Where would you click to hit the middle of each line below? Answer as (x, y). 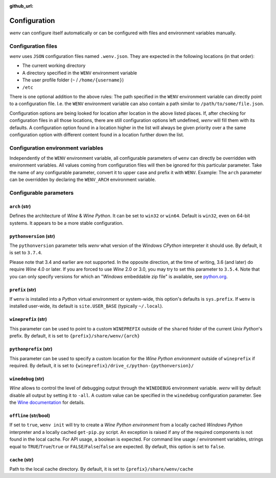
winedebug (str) (27, 379)
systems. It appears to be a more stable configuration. (66, 223)
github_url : (21, 6)
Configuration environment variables (56, 148)
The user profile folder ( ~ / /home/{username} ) (73, 80)
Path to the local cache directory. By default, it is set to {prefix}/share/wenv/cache (101, 469)
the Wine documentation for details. (47, 403)
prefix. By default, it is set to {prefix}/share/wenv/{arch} (75, 336)
